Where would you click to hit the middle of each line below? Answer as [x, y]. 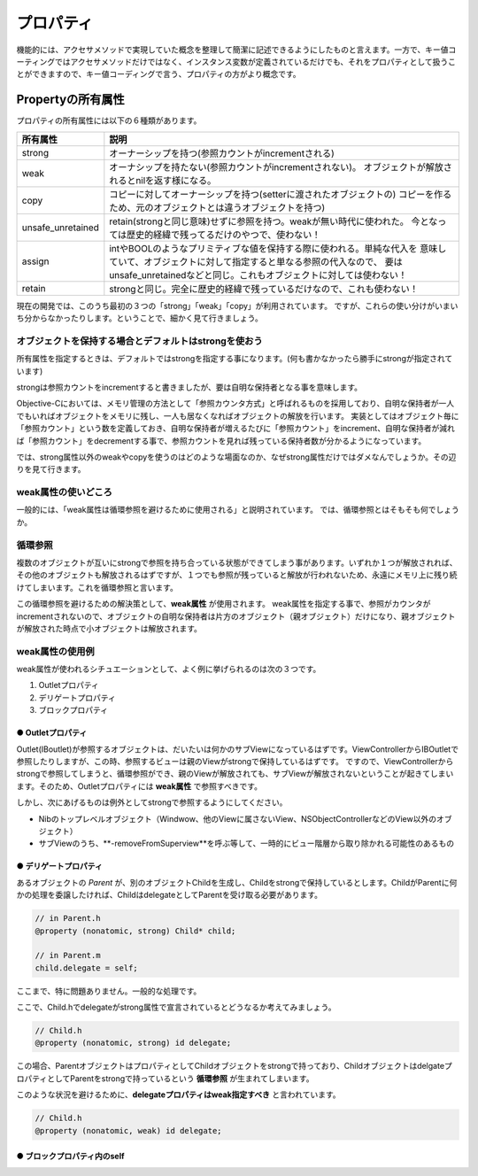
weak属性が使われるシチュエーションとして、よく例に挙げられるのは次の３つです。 [169, 669]
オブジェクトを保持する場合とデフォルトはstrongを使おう [139, 341]
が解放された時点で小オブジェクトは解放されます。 [109, 628]
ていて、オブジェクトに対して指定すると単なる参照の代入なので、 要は [256, 261]
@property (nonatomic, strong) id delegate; [133, 1043]
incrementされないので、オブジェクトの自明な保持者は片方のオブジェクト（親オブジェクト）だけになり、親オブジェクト [236, 616]
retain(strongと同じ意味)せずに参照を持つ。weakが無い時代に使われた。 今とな [274, 221]
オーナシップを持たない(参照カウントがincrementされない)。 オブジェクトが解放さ [281, 166]
